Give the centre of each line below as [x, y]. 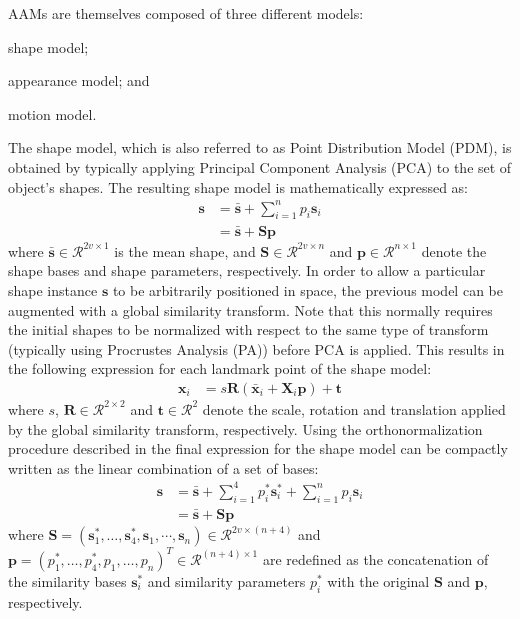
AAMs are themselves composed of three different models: [186, 13]
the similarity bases [67, 580]
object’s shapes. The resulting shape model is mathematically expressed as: [238, 186]
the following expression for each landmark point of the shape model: [220, 368]
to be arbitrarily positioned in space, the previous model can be [307, 289]
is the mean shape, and [185, 250]
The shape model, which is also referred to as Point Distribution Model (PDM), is [260, 147]
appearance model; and [79, 80]
